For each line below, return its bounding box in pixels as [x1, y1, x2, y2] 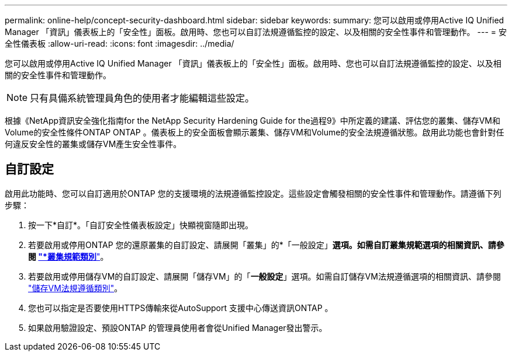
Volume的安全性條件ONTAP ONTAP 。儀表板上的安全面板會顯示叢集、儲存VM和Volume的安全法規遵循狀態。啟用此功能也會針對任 [5, 127, 504, 137]
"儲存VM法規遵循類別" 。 [28, 282, 123, 293]
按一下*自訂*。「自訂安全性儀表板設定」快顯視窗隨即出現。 [28, 219, 254, 230]
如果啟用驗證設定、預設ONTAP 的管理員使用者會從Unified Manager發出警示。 [28, 322, 327, 333]
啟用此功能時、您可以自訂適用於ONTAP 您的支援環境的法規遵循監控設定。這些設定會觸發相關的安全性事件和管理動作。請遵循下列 [5, 188, 501, 198]
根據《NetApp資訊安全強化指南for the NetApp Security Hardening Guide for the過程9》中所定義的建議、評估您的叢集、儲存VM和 [5, 116, 500, 125]
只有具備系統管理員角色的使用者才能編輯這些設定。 [30, 92, 255, 104]
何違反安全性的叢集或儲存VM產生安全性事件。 [5, 139, 182, 149]
